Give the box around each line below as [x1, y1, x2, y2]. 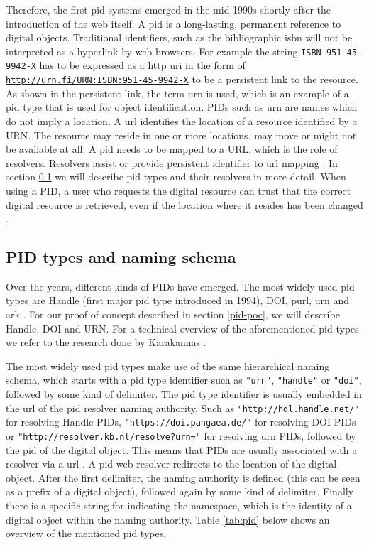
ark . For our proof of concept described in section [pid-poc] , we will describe [6, 307, 340, 322]
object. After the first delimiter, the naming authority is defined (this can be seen [6, 470, 360, 485]
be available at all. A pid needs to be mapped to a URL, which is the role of [6, 141, 338, 156]
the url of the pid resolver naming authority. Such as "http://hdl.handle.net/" [6, 400, 360, 415]
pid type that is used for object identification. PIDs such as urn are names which [6, 99, 358, 114]
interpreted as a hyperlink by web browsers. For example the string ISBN [6, 43, 321, 58]
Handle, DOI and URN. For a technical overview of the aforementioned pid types [6, 320, 359, 335]
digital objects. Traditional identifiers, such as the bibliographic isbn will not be [6, 30, 353, 45]
